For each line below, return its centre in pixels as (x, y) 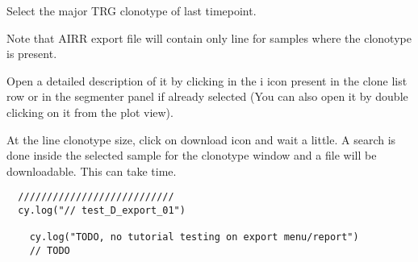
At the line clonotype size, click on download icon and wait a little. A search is (201, 139)
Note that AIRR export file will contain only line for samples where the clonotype (209, 37)
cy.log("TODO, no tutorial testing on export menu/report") (194, 237)
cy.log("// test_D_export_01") (102, 210)
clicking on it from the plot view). (90, 112)
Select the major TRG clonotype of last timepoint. (132, 10)
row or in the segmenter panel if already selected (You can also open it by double (207, 96)
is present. (32, 54)
